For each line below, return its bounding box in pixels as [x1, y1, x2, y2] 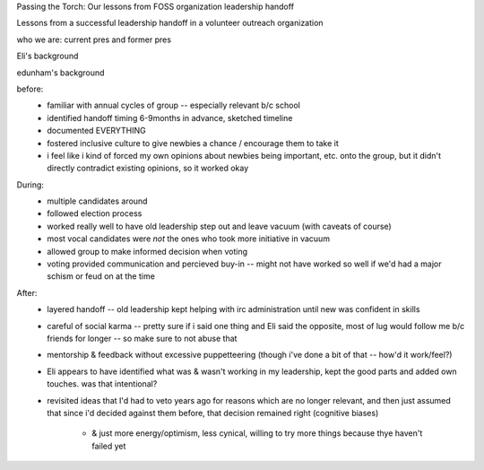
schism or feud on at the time [47, 271, 156, 282]
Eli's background [16, 50, 79, 62]
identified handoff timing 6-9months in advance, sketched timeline [47, 112, 293, 123]
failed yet [91, 440, 126, 451]
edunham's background [16, 67, 105, 78]
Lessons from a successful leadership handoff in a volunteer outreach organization [16, 18, 324, 29]
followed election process [47, 208, 143, 219]
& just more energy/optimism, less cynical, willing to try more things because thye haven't [91, 428, 423, 439]
